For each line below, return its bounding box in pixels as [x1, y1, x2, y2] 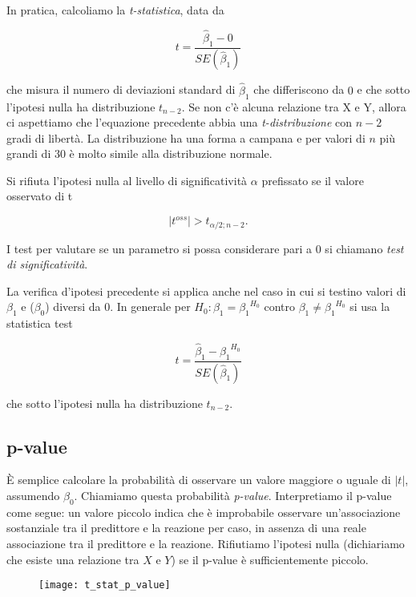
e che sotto [357, 81, 410, 98]
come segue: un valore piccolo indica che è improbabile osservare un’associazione [6, 503, 401, 520]
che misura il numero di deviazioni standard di [6, 81, 236, 98]
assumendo [6, 486, 60, 503]
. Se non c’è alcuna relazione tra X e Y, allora [181, 98, 406, 115]
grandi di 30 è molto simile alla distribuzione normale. [6, 145, 273, 162]
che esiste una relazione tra [6, 551, 139, 567]
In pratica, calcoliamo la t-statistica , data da [6, 2, 224, 18]
